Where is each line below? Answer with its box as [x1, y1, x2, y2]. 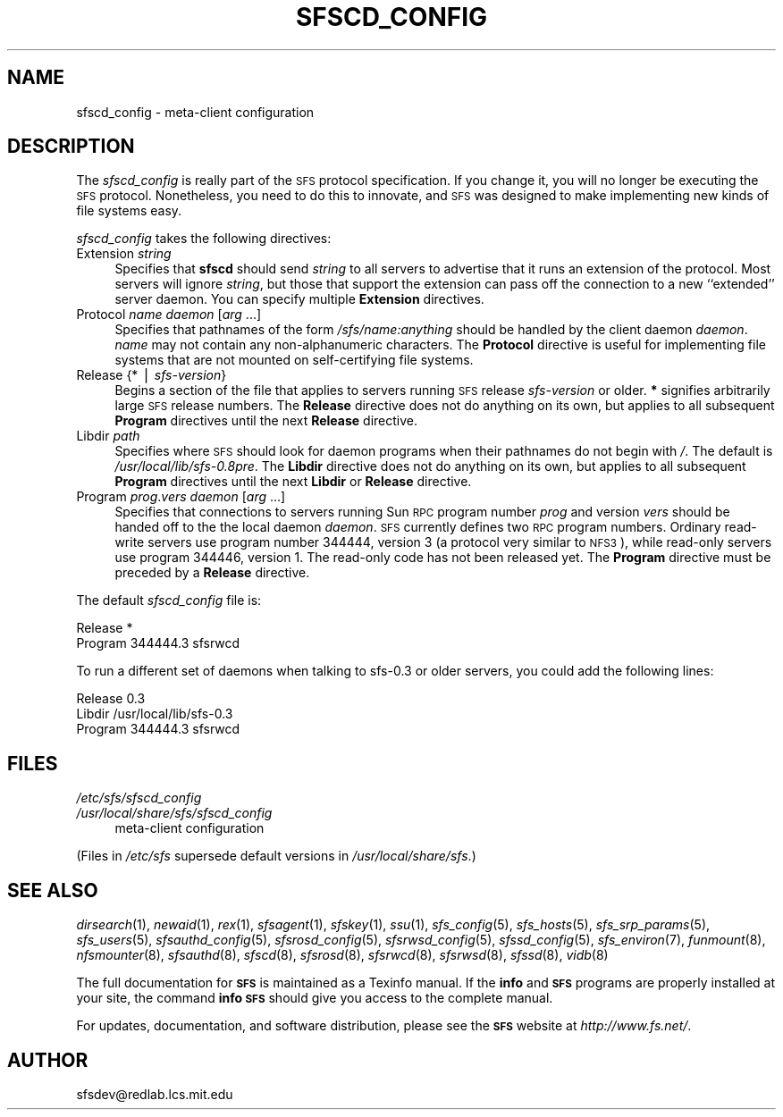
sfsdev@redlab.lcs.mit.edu [76, 1086, 233, 1102]
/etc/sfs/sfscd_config [76, 790, 202, 806]
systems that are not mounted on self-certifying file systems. [114, 352, 474, 368]
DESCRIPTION [7, 135, 135, 158]
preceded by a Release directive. [114, 565, 310, 581]
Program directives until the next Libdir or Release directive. [114, 474, 472, 490]
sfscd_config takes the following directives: [76, 231, 332, 247]
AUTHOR [7, 1048, 88, 1071]
